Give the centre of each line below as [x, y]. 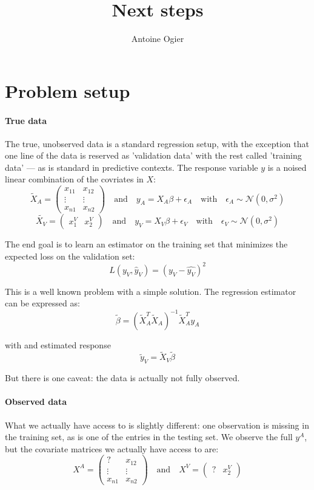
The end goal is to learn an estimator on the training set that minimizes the [146, 244]
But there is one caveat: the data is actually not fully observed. [122, 378]
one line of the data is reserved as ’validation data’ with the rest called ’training [153, 155]
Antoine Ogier [158, 39]
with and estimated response [58, 344]
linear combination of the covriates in [74, 179]
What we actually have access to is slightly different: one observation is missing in [157, 425]
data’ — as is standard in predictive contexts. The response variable [132, 167]
